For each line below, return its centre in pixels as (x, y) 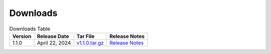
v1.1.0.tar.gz (90, 42)
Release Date (53, 36)
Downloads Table (30, 28)
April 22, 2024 (54, 42)
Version (22, 36)
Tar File (86, 36)
